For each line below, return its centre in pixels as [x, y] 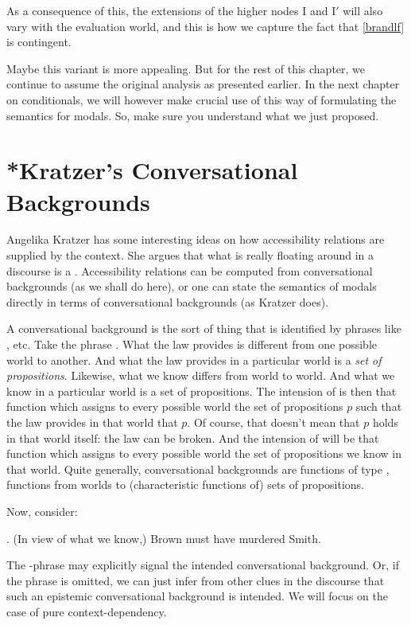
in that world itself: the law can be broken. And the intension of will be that [193, 437]
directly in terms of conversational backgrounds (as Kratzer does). [168, 301]
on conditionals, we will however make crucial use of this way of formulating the [202, 99]
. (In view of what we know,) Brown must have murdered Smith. [164, 538]
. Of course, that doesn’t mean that [273, 422]
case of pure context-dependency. [87, 611]
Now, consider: [42, 511]
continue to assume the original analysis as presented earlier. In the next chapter [203, 84]
